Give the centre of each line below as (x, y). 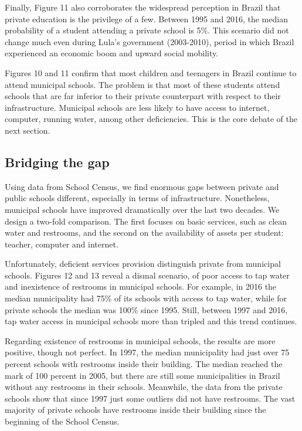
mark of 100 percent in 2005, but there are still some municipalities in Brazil (142, 375)
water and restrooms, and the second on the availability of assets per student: (144, 233)
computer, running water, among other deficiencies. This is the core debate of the (151, 119)
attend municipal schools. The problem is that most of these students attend (142, 84)
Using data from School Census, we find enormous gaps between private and (142, 186)
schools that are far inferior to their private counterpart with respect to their (143, 96)
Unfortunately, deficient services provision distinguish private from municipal (143, 264)
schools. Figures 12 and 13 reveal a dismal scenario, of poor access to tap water (147, 275)
